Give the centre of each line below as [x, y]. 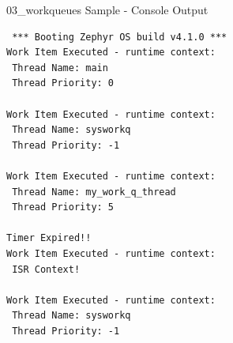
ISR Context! [46, 269]
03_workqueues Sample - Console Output [107, 9]
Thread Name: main [60, 68]
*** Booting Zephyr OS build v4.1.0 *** [120, 37]
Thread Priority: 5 [63, 207]
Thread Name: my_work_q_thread [94, 192]
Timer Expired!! [49, 238]
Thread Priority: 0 [63, 83]
